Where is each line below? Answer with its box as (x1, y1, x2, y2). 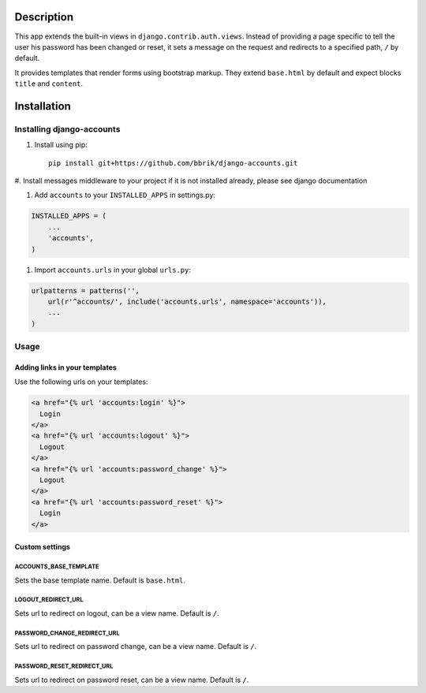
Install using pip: (34, 140, 88, 150)
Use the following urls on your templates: (14, 377, 148, 386)
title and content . (14, 79, 83, 88)
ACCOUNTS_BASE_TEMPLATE (14, 562, 99, 571)
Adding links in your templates (14, 363, 118, 372)
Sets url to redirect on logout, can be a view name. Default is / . (14, 608, 220, 618)
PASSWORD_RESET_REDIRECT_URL (14, 662, 114, 670)
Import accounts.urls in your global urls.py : (34, 265, 191, 274)
